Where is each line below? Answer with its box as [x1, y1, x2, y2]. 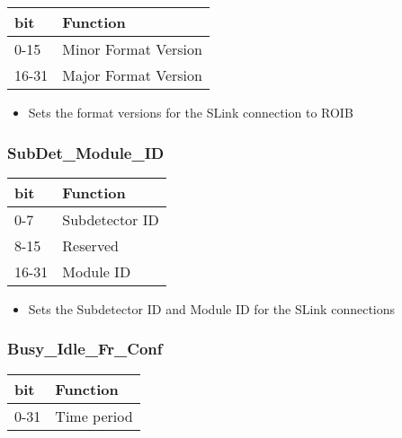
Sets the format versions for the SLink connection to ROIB [28, 103, 353, 121]
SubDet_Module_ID [7, 141, 165, 163]
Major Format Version [62, 65, 202, 85]
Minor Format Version [62, 39, 202, 59]
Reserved [62, 234, 119, 256]
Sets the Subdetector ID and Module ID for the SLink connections [28, 299, 396, 318]
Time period [55, 405, 133, 426]
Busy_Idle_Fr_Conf [7, 337, 163, 360]
